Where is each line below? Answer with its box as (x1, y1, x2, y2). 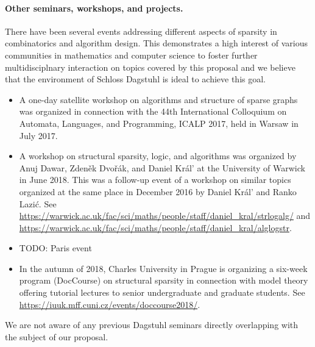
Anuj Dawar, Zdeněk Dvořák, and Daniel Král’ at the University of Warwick (19, 161, 305, 174)
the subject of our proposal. (5, 330, 108, 343)
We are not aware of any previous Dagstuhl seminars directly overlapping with (5, 318, 299, 331)
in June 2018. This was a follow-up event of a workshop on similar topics (19, 173, 291, 186)
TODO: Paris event (19, 241, 92, 254)
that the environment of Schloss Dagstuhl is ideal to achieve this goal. (5, 73, 266, 85)
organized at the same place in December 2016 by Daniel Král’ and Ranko (19, 185, 297, 198)
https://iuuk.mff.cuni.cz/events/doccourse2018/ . (19, 298, 200, 310)
